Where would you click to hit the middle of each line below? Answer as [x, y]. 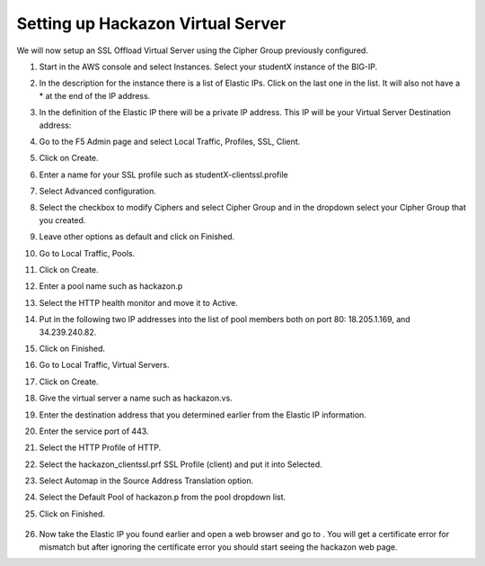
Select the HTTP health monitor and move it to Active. [138, 302]
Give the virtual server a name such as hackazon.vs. [136, 398]
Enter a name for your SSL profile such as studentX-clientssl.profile [163, 175]
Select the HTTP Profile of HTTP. [100, 448]
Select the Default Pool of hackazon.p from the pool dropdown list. [163, 497]
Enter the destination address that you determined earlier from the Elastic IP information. [203, 415]
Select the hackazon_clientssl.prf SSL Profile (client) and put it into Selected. [181, 464]
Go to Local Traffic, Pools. [87, 253]
